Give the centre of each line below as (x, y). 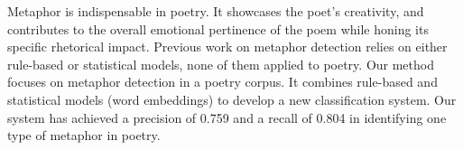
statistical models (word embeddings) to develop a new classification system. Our (232, 99)
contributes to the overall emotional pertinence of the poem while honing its (218, 28)
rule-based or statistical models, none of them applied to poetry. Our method (221, 64)
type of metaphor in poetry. (84, 135)
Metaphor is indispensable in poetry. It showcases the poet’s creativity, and (216, 11)
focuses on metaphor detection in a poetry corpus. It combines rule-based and (222, 82)
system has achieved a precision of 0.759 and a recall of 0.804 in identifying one (227, 117)
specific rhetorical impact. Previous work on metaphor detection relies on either (227, 47)
